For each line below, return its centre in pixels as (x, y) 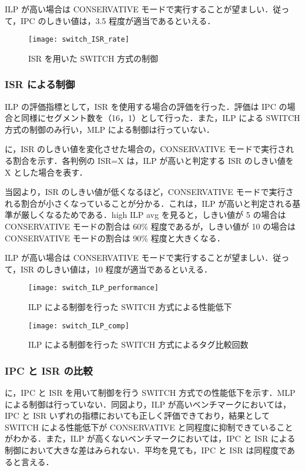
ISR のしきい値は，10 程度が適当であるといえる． (116, 269)
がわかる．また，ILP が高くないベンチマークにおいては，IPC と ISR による (150, 438)
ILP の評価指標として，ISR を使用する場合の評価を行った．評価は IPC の (146, 106)
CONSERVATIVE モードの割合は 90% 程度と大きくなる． (115, 238)
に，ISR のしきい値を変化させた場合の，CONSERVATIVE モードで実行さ (145, 149)
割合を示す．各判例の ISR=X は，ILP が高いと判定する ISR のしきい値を (153, 161)
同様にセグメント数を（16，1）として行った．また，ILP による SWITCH (160, 118)
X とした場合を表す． (46, 172)
